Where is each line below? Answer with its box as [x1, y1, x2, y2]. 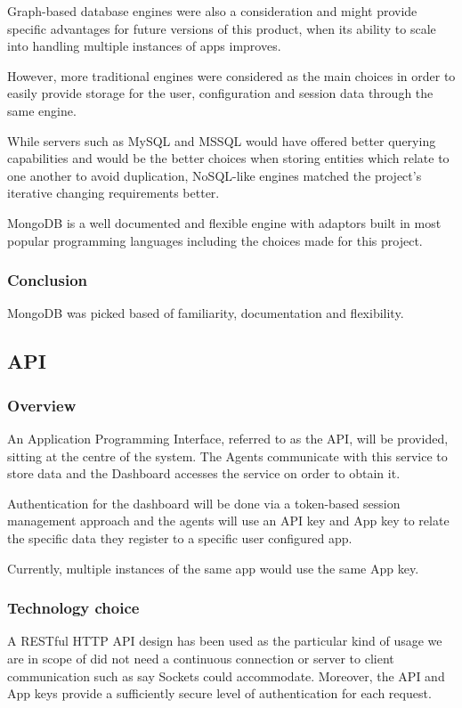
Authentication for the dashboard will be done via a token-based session [7, 493, 401, 512]
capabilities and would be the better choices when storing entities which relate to [7, 149, 450, 167]
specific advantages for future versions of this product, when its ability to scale [7, 19, 436, 37]
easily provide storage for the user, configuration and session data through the [7, 84, 434, 102]
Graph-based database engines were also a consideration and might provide [7, 2, 417, 20]
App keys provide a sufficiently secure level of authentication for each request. [7, 684, 432, 703]
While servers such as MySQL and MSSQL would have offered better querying [7, 131, 436, 150]
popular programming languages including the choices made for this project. [7, 231, 423, 249]
